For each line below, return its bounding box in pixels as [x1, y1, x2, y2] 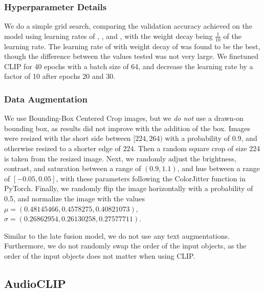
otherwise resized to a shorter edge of [4, 143, 121, 154]
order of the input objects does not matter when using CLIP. [4, 250, 195, 261]
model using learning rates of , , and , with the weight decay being [4, 30, 213, 41]
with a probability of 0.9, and [165, 133, 257, 143]
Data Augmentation [4, 92, 87, 105]
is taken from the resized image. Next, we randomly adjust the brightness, [4, 153, 236, 163]
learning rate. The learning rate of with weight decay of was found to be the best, [4, 40, 260, 51]
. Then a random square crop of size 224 [134, 143, 260, 154]
